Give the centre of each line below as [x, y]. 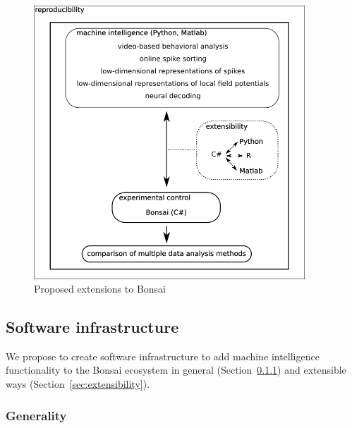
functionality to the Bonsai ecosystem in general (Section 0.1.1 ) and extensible [176, 370]
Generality [36, 415]
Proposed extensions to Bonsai [100, 289]
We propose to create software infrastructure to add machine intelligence [163, 356]
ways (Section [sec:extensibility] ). [78, 384]
